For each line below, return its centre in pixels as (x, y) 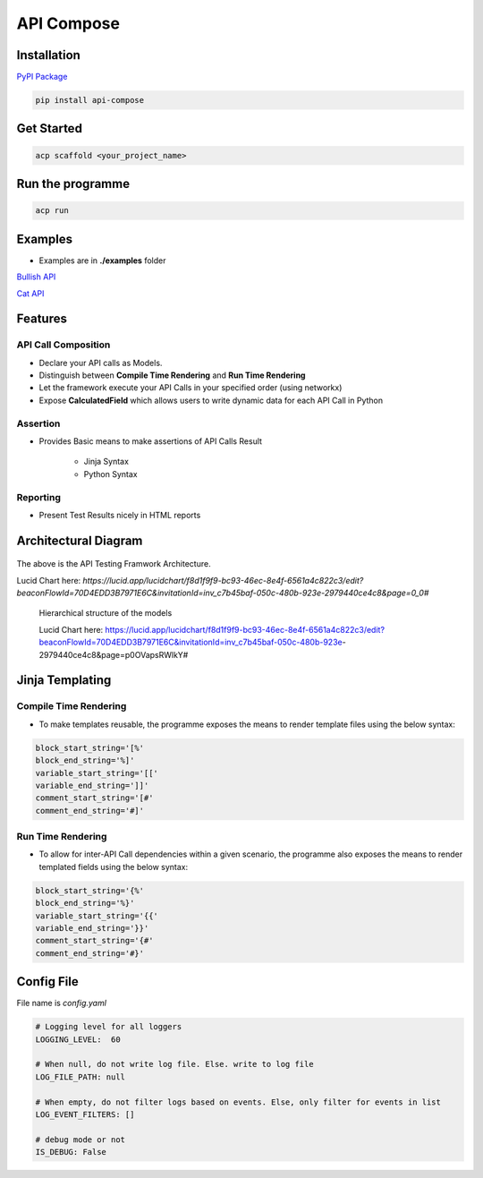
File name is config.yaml (62, 1003)
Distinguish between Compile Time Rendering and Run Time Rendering (172, 375)
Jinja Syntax (106, 462)
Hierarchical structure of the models (106, 613)
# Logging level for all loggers (109, 1027)
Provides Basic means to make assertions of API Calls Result (151, 441)
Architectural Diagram (80, 540)
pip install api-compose (90, 100)
